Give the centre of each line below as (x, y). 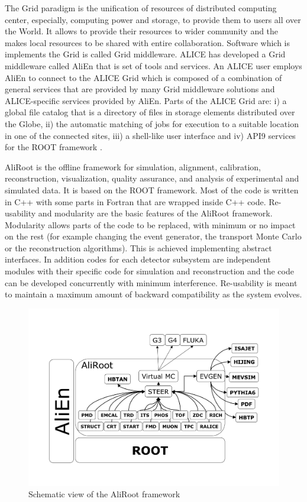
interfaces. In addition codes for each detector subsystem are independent (138, 259)
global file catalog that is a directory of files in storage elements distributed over (150, 112)
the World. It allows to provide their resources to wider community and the (142, 31)
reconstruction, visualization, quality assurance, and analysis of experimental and (152, 178)
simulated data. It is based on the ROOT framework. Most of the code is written (152, 190)
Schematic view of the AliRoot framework (104, 494)
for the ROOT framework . (54, 147)
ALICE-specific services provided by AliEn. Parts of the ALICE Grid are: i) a (146, 100)
